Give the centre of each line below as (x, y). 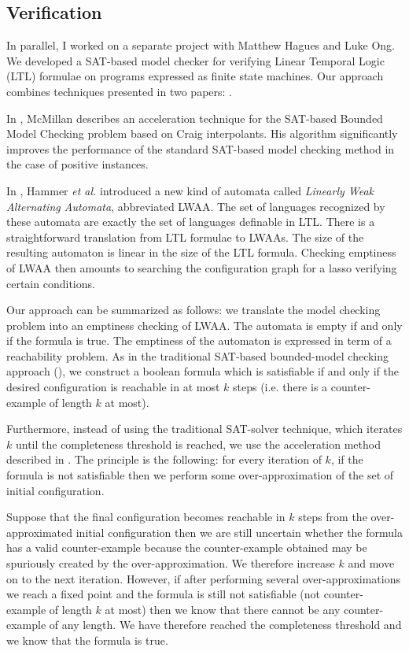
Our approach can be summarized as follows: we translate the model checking (193, 310)
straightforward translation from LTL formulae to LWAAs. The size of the (185, 237)
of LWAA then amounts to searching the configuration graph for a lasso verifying (202, 267)
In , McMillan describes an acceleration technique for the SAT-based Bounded (195, 118)
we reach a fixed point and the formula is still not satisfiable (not (163, 594)
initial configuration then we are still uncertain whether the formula (239, 532)
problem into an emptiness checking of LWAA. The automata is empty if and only (204, 325)
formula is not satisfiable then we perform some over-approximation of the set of (200, 475)
